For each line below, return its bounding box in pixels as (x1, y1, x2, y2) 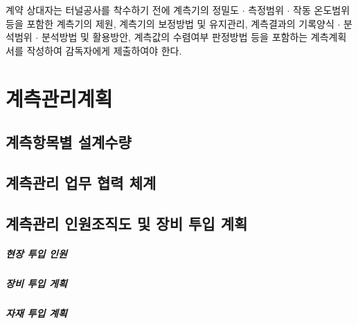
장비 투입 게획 (6, 276, 67, 290)
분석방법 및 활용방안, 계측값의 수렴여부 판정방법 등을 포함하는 (41, 30, 308, 44)
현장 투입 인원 (6, 246, 67, 260)
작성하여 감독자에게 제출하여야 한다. (26, 43, 182, 57)
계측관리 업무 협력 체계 (6, 171, 156, 193)
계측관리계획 (6, 84, 113, 112)
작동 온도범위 (293, 3, 350, 17)
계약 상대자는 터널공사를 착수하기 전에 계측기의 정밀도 (6, 3, 240, 17)
